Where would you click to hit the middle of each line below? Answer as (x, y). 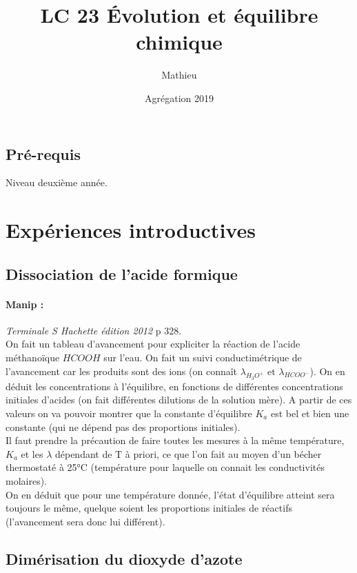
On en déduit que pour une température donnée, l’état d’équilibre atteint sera (170, 494)
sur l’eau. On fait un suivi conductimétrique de (203, 358)
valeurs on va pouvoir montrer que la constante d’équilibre (129, 413)
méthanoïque (33, 358)
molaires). (27, 480)
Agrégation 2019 (179, 98)
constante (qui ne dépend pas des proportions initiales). (123, 426)
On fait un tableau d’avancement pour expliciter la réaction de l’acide (153, 344)
